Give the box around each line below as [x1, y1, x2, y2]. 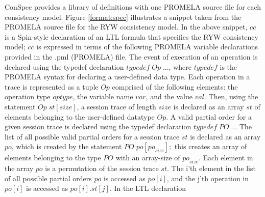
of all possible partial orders [5, 173, 92, 183]
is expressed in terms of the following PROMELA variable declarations [36, 41, 258, 52]
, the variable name [73, 91, 133, 102]
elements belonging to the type [5, 152, 101, 163]
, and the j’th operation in [166, 173, 249, 183]
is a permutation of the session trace [45, 163, 159, 174]
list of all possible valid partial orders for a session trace [5, 131, 180, 142]
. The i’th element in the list [166, 163, 256, 174]
